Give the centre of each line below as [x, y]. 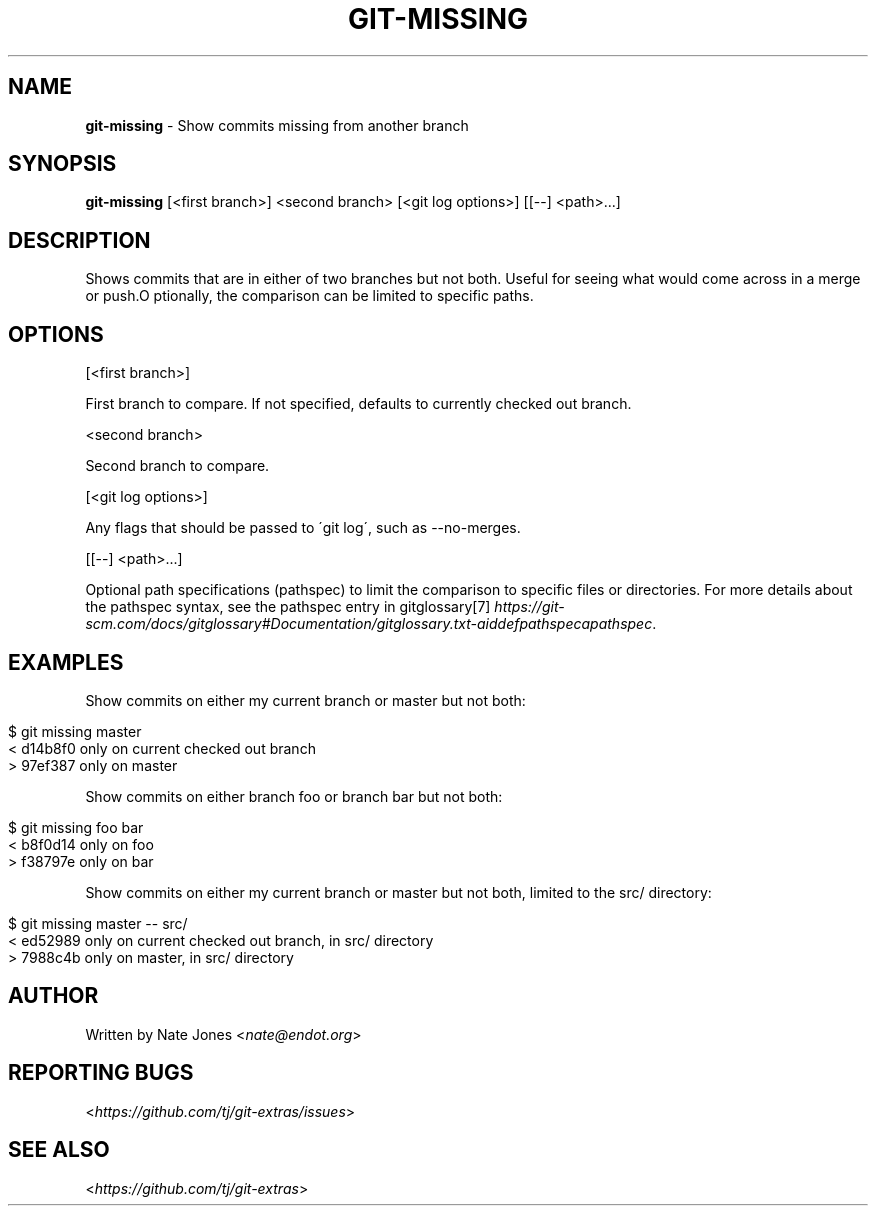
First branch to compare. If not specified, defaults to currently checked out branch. [358, 404]
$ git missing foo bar [76, 827]
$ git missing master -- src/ [98, 923]
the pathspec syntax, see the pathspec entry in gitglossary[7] [288, 607]
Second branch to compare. [177, 466]
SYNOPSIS [62, 164]
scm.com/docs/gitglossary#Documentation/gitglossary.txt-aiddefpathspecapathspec [369, 624]
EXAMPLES [66, 662]
